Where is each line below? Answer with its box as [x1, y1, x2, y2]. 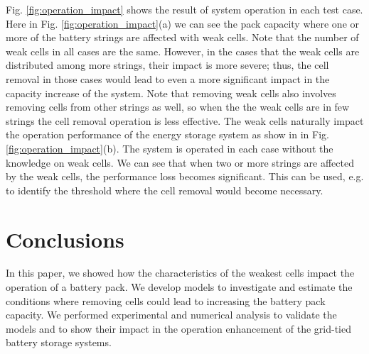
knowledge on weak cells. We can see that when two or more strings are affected [6, 155, 354, 170]
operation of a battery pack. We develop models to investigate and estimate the [6, 280, 353, 294]
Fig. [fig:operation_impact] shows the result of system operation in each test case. [6, 2, 363, 16]
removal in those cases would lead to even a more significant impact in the [6, 71, 330, 86]
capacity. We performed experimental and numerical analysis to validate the [6, 307, 337, 322]
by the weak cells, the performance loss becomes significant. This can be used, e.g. [6, 169, 364, 184]
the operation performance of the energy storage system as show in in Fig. [6, 127, 329, 142]
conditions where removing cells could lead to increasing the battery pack [6, 293, 326, 308]
